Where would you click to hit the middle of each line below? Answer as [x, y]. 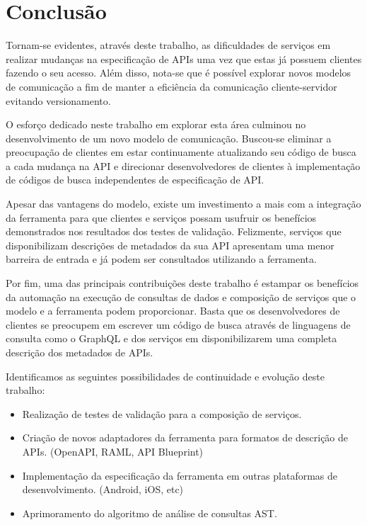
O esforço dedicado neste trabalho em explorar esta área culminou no [156, 124]
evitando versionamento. [58, 100]
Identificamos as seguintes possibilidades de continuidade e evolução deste [165, 376]
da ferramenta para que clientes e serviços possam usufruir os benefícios [161, 217]
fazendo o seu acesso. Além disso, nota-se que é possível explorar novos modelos [179, 73]
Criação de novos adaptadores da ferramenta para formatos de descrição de [185, 437]
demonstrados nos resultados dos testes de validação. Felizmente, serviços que [174, 231]
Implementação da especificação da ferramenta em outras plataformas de [180, 475]
